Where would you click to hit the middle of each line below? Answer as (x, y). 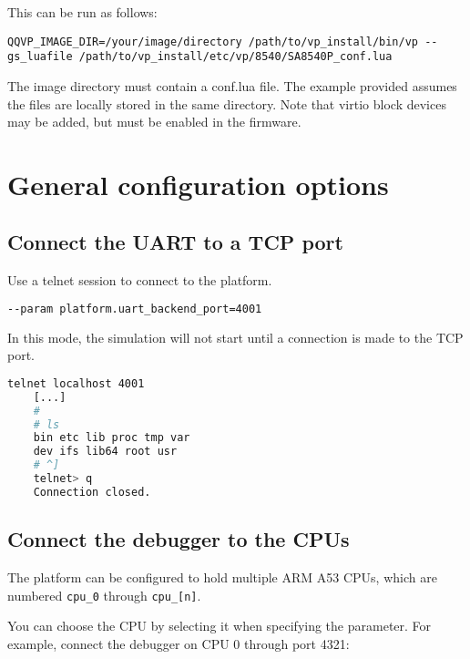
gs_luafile (40, 57)
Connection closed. (92, 492)
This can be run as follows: (82, 12)
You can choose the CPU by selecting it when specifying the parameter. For (220, 626)
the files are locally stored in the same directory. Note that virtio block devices (227, 103)
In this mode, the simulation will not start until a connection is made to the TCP (235, 337)
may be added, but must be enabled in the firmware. (154, 122)
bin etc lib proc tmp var (112, 438)
